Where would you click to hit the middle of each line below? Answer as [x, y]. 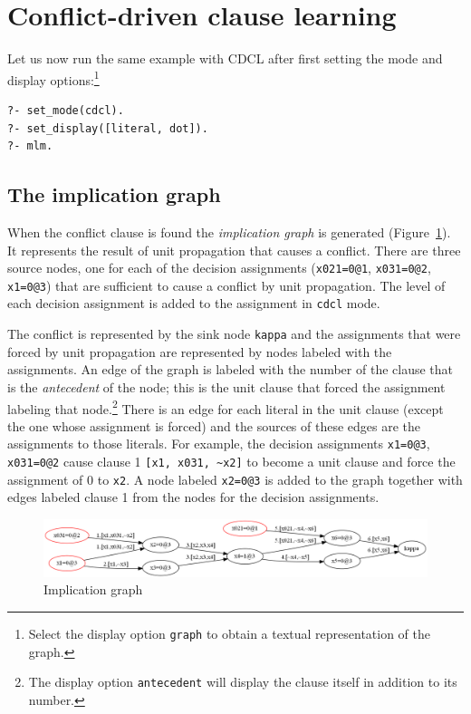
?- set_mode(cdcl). [66, 110]
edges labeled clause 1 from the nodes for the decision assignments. [193, 497]
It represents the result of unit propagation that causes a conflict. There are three [234, 250]
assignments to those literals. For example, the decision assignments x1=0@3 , [219, 444]
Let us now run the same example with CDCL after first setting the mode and [225, 58]
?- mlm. [30, 146]
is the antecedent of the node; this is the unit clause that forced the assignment [226, 386]
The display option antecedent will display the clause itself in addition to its [243, 682]
